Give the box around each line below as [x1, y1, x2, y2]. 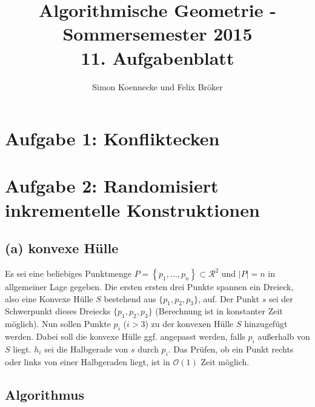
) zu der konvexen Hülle [145, 317, 234, 330]
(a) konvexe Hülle [5, 239, 119, 257]
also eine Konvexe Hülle [5, 292, 93, 305]
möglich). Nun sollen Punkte [5, 317, 111, 330]
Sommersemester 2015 [62, 21, 253, 46]
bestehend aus [104, 292, 156, 305]
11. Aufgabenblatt [81, 45, 234, 70]
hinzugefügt [244, 317, 288, 330]
